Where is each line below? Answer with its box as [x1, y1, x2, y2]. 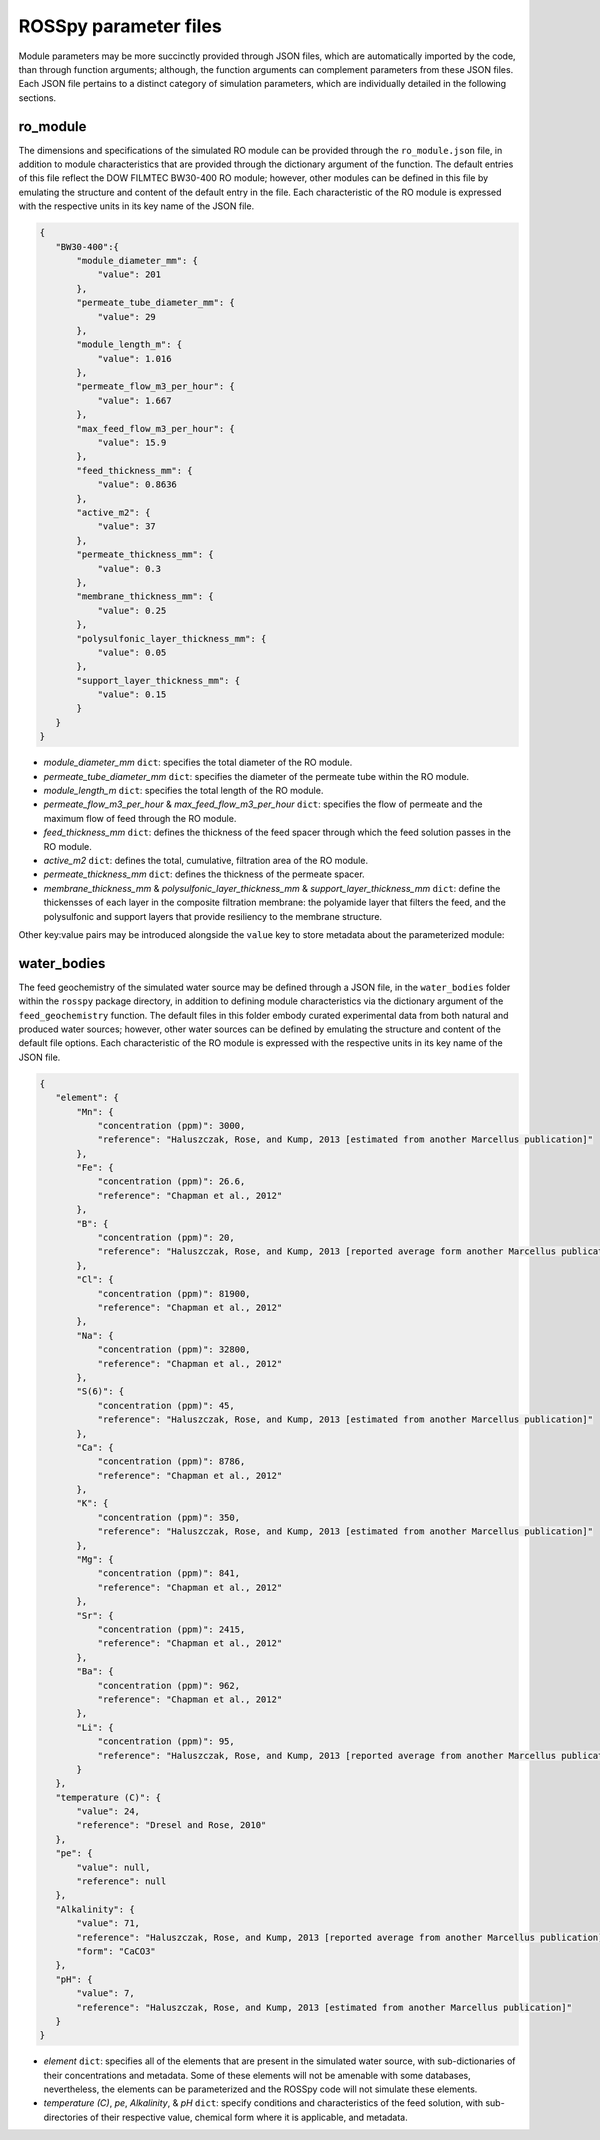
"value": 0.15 [97, 689, 167, 700]
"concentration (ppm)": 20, [97, 1232, 235, 1244]
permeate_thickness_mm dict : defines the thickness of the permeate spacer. [43, 868, 365, 880]
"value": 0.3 [97, 563, 162, 574]
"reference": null [76, 1876, 167, 1887]
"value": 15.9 [97, 437, 167, 449]
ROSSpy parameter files [18, 15, 222, 37]
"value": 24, [76, 1806, 140, 1817]
